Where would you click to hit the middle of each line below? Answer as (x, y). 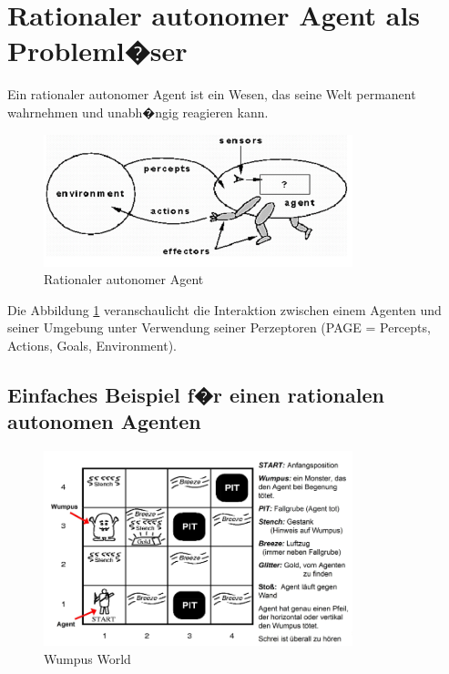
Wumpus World (87, 659)
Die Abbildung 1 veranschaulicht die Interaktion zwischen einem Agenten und (224, 309)
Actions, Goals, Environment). (92, 346)
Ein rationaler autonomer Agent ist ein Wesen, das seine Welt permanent (212, 94)
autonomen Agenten (104, 421)
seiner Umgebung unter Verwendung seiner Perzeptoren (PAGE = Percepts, (219, 327)
